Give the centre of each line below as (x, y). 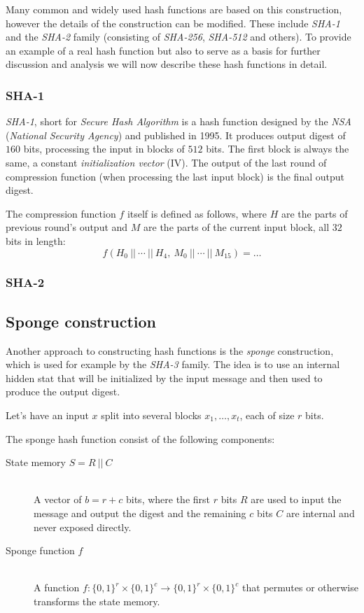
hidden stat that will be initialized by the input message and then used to (164, 378)
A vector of (58, 499)
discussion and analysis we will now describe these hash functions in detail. (167, 64)
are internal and (320, 513)
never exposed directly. (83, 527)
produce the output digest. (63, 392)
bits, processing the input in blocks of (104, 149)
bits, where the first (168, 499)
